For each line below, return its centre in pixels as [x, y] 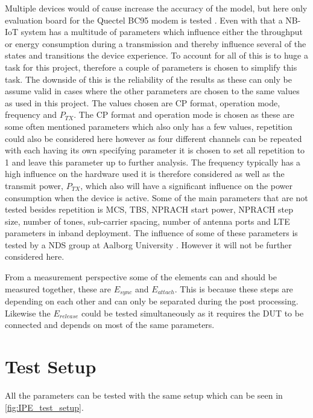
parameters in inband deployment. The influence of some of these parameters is [151, 233]
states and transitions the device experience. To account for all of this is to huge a [156, 55]
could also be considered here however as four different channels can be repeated [153, 138]
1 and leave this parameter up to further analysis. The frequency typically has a [153, 162]
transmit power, [34, 185]
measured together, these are [58, 288]
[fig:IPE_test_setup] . [44, 407]
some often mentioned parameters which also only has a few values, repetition [149, 126]
